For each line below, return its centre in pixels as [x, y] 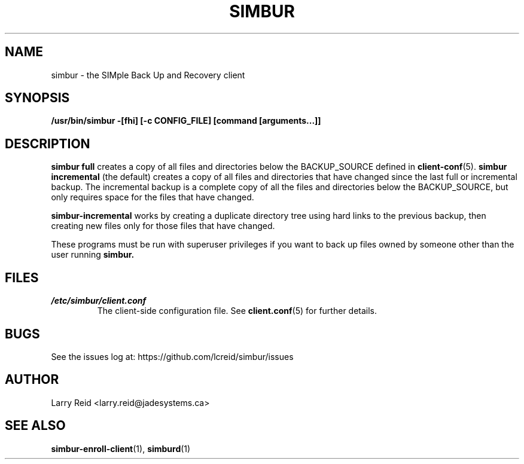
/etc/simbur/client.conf [99, 301]
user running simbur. [93, 255]
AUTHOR [32, 380]
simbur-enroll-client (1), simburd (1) [121, 448]
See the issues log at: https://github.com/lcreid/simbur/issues [172, 356]
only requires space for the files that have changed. [153, 197]
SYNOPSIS [37, 98]
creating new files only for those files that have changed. [163, 226]
